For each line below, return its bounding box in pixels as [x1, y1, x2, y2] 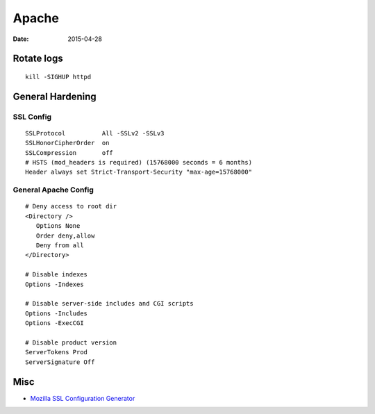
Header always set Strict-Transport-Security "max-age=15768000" [25, 168, 253, 176]
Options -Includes [25, 309, 88, 317]
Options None [35, 222, 81, 230]
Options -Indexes [25, 280, 84, 288]
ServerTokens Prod [25, 348, 88, 356]
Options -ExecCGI [25, 320, 84, 327]
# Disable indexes [25, 271, 88, 279]
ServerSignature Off [25, 358, 95, 366]
